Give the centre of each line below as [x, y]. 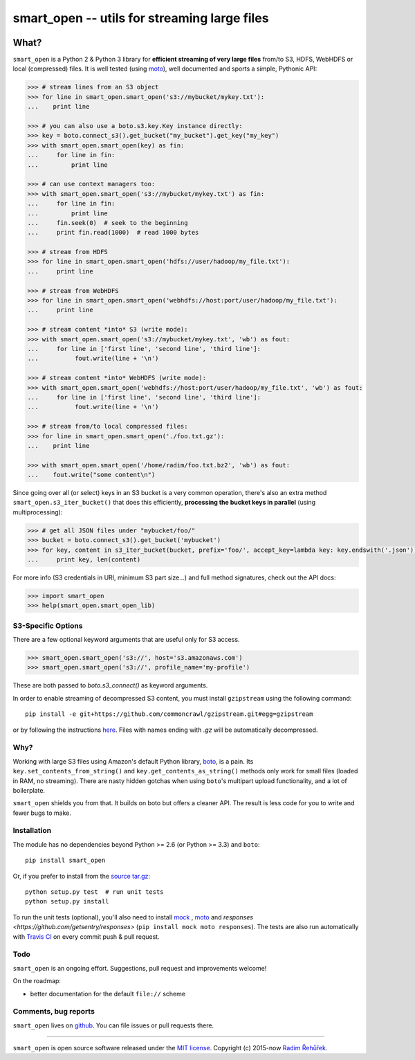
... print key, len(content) [84, 559]
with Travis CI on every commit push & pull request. [86, 936]
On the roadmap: [37, 981]
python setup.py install [67, 901]
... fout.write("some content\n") [91, 475]
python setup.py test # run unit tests [94, 892]
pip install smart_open [65, 861]
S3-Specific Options [48, 625]
